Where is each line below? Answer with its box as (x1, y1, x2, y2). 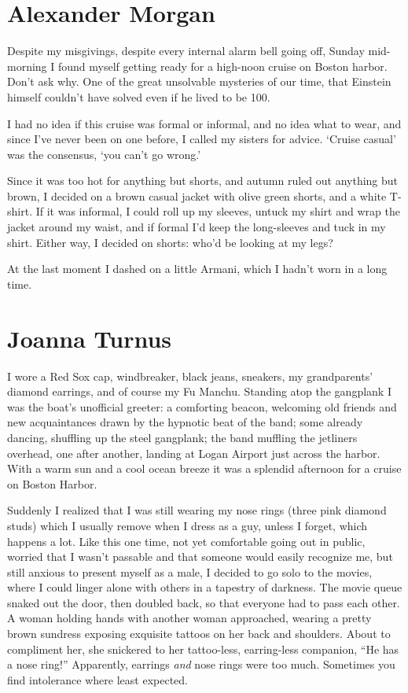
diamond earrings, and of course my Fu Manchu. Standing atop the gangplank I (7, 383, 391, 400)
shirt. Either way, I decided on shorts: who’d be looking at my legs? (7, 234, 333, 250)
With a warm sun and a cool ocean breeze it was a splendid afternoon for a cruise (7, 460, 402, 477)
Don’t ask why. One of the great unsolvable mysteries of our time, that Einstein (7, 73, 391, 90)
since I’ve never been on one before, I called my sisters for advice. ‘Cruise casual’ (7, 131, 396, 147)
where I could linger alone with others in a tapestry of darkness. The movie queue (7, 579, 402, 595)
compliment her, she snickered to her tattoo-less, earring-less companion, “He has (7, 640, 399, 657)
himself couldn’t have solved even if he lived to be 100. (7, 88, 270, 105)
